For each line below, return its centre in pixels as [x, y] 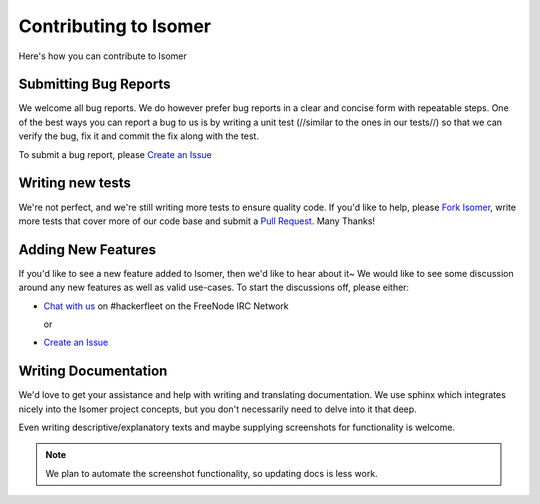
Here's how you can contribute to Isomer [102, 56]
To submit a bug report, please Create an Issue [115, 154]
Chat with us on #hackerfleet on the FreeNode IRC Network [166, 306]
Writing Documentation [93, 371]
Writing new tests [75, 183]
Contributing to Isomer [115, 26]
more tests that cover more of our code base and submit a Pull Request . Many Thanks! [196, 221]
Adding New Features [87, 249]
